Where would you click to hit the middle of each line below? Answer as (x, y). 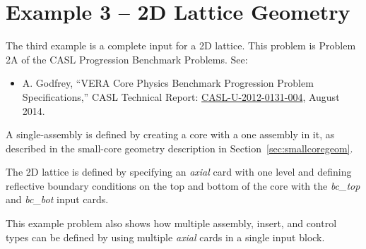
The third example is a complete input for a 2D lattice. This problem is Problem (181, 45)
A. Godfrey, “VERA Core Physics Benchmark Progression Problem (168, 83)
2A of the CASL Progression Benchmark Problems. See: (127, 59)
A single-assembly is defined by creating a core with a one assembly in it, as (170, 134)
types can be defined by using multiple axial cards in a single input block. (165, 237)
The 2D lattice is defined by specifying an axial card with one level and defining (179, 172)
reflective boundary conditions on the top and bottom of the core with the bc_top (183, 185)
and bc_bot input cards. (57, 199)
